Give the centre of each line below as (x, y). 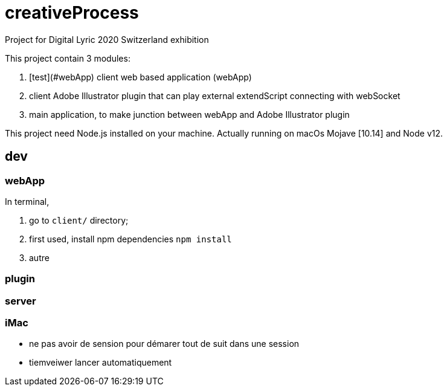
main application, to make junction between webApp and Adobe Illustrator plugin (189, 114)
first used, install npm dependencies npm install (130, 239)
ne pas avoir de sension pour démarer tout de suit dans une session (164, 344)
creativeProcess (72, 13)
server (21, 301)
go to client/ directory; (79, 220)
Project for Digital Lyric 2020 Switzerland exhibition (107, 39)
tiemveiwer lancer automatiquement (101, 363)
